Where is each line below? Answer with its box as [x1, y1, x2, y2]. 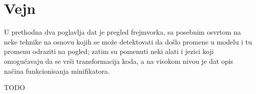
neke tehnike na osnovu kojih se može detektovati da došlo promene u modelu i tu [4, 36, 252, 47]
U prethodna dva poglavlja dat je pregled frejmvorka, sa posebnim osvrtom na [4, 27, 241, 37]
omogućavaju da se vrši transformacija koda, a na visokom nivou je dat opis [4, 55, 233, 66]
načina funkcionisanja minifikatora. [4, 65, 110, 76]
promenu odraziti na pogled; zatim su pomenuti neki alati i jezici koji [4, 46, 214, 56]
